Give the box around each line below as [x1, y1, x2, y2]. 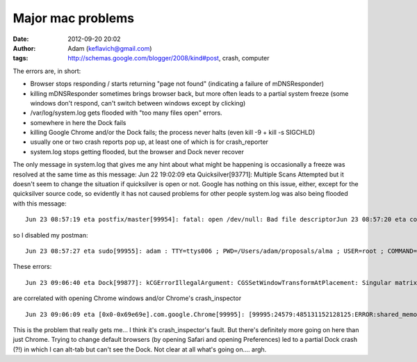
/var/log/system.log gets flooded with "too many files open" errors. [30, 108, 222, 117]
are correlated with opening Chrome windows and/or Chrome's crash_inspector [13, 294, 242, 302]
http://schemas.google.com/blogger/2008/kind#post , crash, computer [67, 54, 270, 63]
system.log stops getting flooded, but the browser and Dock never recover [30, 147, 245, 156]
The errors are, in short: [13, 67, 81, 75]
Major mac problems [13, 10, 135, 26]
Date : [13, 35, 29, 43]
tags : [13, 54, 28, 63]
